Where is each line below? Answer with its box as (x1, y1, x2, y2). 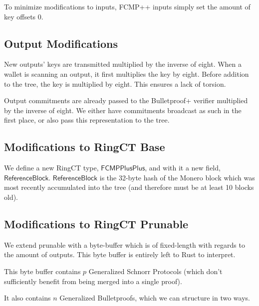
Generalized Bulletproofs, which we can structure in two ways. (59, 293, 250, 303)
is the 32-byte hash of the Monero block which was (99, 172, 255, 182)
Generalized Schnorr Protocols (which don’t (88, 266, 223, 276)
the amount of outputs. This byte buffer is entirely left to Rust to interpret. (4, 249, 236, 260)
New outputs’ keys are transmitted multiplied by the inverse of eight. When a (4, 59, 242, 69)
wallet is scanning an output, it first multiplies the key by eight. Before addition (4, 68, 249, 79)
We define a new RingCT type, (4, 162, 99, 173)
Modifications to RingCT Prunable (4, 216, 189, 231)
